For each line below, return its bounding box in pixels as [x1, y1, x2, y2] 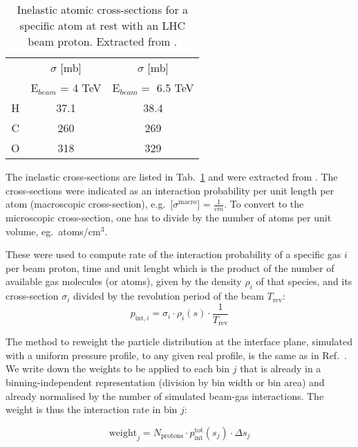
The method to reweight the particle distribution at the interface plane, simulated [6, 334, 352, 349]
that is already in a [240, 361, 321, 376]
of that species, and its [256, 274, 352, 289]
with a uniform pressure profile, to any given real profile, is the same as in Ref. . [6, 347, 347, 362]
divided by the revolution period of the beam [73, 289, 264, 303]
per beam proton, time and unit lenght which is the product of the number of [6, 260, 335, 275]
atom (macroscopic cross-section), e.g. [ [6, 197, 173, 211]
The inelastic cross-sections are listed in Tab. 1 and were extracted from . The [6, 170, 338, 183]
